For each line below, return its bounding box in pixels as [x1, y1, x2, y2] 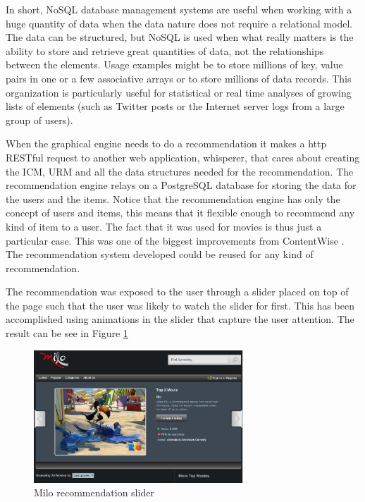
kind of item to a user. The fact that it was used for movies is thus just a [6, 219, 322, 233]
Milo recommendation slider [34, 485, 154, 500]
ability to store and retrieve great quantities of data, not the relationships [6, 43, 324, 58]
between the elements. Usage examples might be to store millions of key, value [6, 57, 343, 72]
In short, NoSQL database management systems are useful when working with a [6, 2, 352, 16]
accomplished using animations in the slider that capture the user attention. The [6, 312, 354, 326]
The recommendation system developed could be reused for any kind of [6, 247, 314, 262]
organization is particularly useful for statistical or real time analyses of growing [6, 85, 352, 99]
